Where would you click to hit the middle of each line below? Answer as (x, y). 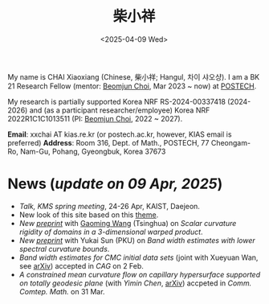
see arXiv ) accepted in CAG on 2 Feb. (81, 265)
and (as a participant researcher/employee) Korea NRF (120, 110)
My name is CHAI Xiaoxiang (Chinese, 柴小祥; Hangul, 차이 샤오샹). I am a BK (134, 76)
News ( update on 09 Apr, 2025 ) (115, 184)
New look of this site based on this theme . (89, 215)
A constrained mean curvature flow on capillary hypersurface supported (140, 274)
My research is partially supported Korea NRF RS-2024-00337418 (117, 101)
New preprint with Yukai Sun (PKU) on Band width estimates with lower (137, 240)
